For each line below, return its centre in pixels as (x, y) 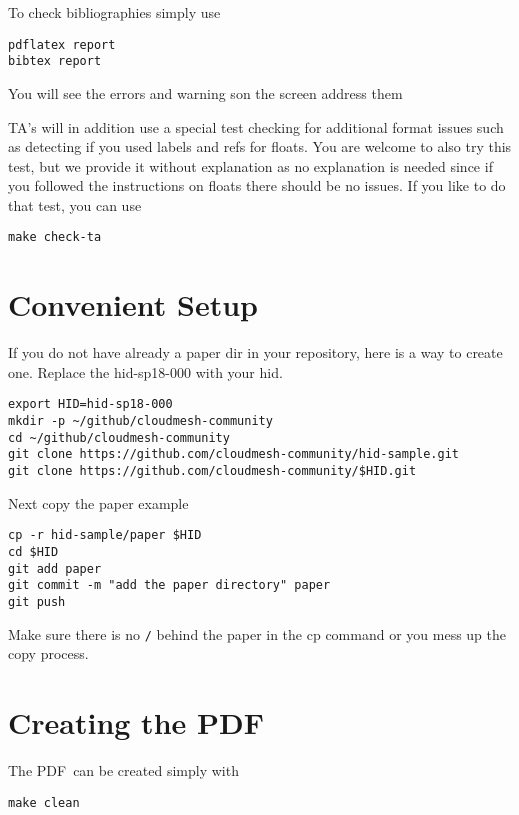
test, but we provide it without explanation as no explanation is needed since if (250, 165)
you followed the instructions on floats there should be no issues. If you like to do (257, 185)
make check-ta (55, 237)
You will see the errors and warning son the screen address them (205, 92)
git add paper (55, 568)
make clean (44, 802)
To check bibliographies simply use (114, 12)
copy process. (48, 653)
